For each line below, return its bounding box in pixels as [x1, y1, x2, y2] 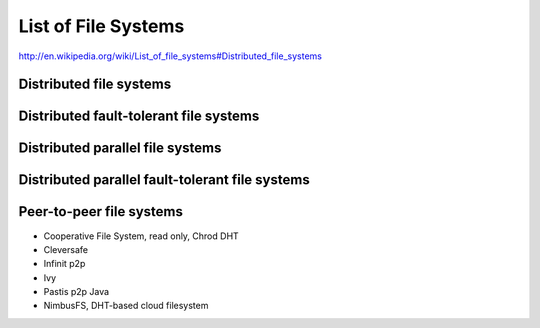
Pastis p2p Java [43, 286, 110, 298]
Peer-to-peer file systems [18, 203, 184, 220]
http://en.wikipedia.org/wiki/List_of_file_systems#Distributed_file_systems [18, 50, 322, 62]
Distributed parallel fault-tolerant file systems [18, 171, 310, 189]
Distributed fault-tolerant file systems [18, 108, 260, 125]
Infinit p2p [43, 258, 86, 270]
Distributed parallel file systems [18, 140, 222, 157]
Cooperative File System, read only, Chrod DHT [43, 230, 239, 242]
